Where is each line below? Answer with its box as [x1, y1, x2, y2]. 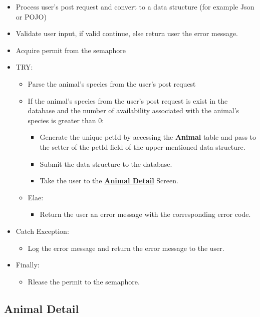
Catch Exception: [16, 225, 69, 236]
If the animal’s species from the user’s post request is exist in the [28, 95, 228, 106]
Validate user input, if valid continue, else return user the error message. [16, 28, 238, 39]
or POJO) [16, 11, 47, 22]
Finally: [16, 259, 40, 270]
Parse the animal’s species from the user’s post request [28, 78, 196, 89]
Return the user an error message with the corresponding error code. [40, 209, 251, 219]
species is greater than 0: [28, 115, 104, 125]
